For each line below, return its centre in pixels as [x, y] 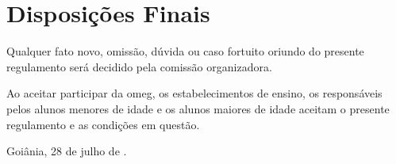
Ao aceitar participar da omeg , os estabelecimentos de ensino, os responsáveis [194, 93]
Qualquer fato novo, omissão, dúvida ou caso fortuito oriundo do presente [185, 51]
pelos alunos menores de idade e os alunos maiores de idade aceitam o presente [198, 108]
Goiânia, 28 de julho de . [67, 151]
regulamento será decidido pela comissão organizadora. [139, 66]
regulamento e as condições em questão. [103, 124]
